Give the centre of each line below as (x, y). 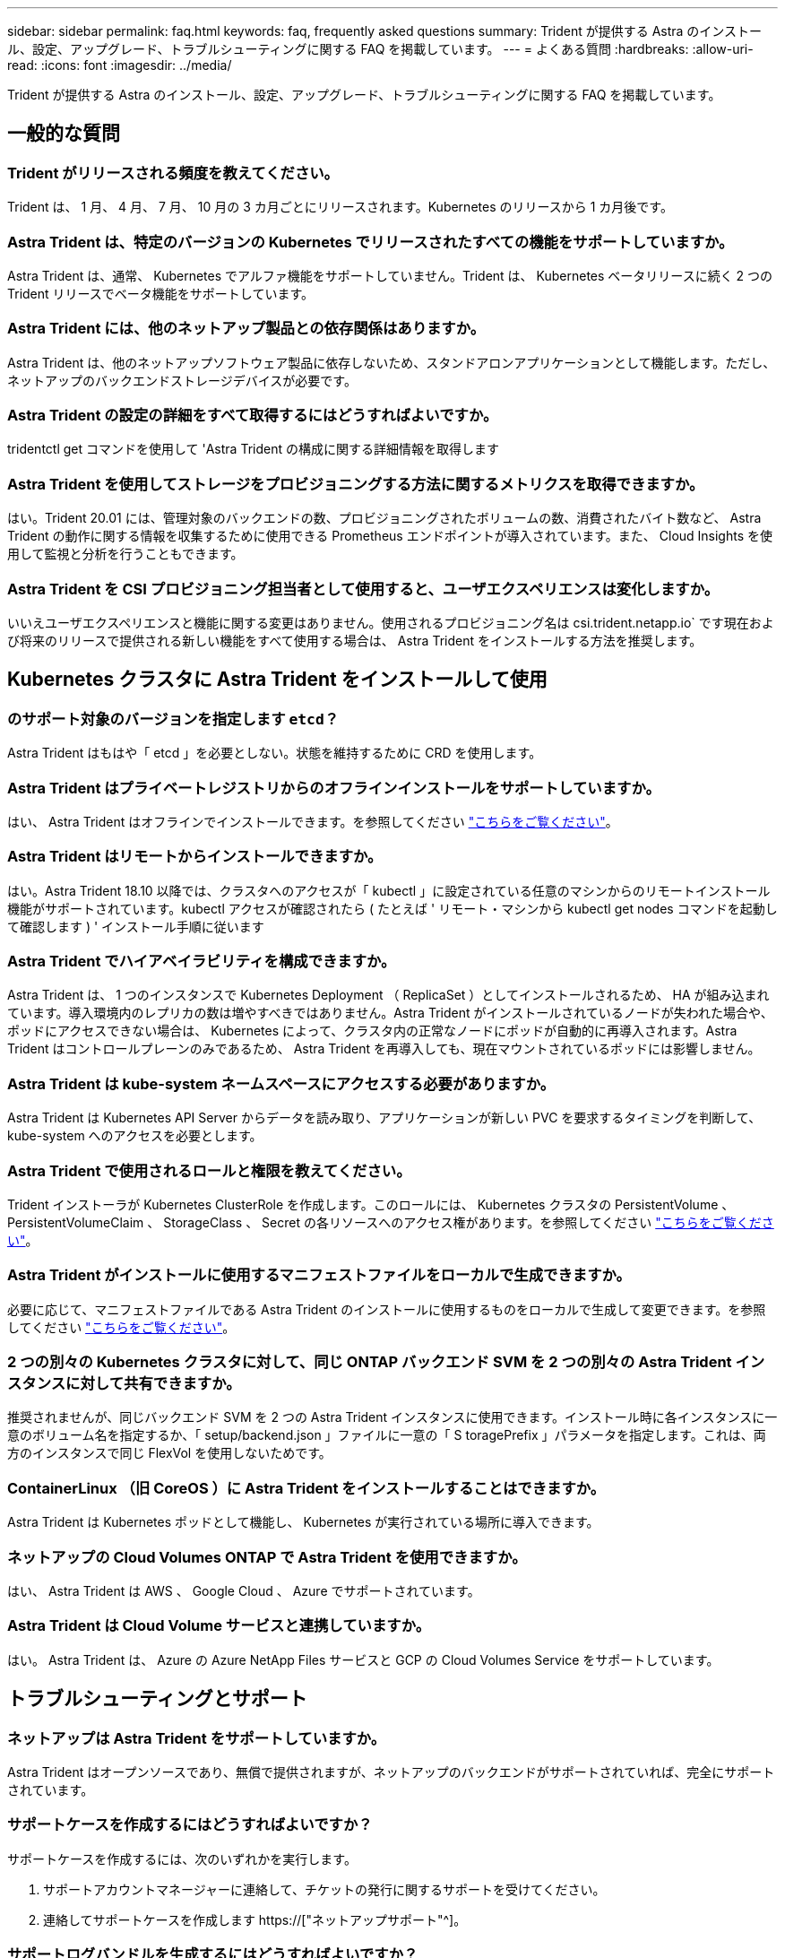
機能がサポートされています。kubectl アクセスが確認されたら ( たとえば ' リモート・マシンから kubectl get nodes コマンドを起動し (392, 908)
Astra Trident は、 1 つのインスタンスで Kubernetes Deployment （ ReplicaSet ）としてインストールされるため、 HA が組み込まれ (388, 995)
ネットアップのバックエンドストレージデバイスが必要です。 (182, 380)
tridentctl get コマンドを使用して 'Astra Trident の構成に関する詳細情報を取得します (253, 449)
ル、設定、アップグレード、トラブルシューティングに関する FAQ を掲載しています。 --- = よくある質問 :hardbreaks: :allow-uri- (380, 49)
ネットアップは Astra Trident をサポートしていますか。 (197, 1738)
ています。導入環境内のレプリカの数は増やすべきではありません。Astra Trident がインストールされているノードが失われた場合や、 (390, 1013)
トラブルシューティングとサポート (157, 1699)
